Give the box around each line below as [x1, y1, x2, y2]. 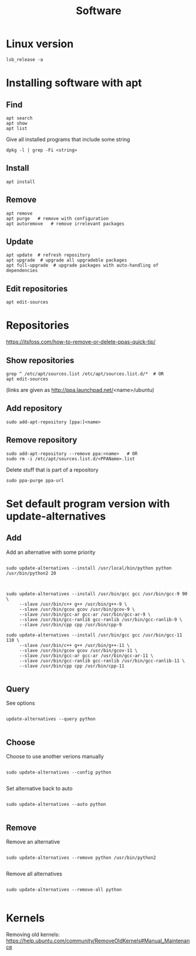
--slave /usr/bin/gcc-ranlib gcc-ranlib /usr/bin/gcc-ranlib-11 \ [19, 658, 185, 663]
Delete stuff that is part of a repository [6, 466, 99, 473]
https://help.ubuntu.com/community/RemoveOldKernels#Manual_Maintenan [6, 937, 190, 944]
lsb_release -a [6, 57, 43, 62]
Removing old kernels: [6, 931, 60, 938]
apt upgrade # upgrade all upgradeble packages [6, 257, 127, 263]
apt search [6, 115, 33, 121]
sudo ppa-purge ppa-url [6, 477, 65, 483]
